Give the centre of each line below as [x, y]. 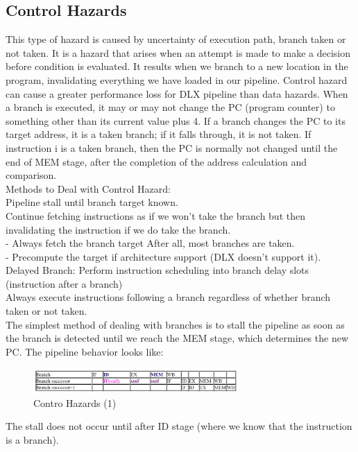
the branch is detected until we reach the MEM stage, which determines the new [177, 338]
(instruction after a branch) [64, 283]
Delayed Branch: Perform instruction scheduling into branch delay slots [157, 270]
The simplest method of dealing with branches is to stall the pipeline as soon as [175, 324]
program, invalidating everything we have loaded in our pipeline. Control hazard [177, 79]
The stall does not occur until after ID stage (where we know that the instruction [179, 426]
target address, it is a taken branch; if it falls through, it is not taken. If [159, 134]
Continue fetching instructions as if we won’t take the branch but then [155, 215]
